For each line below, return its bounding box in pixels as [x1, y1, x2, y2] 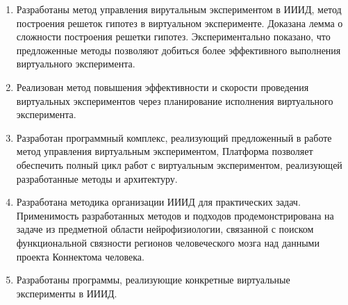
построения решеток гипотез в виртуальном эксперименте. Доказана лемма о [16, 15, 343, 30]
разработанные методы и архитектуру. [16, 171, 178, 186]
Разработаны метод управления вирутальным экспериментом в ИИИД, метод [16, 2, 342, 16]
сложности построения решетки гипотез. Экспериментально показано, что [16, 29, 331, 44]
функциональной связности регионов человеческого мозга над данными [16, 235, 320, 249]
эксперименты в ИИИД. [16, 286, 117, 300]
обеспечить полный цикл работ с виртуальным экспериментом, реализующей [16, 157, 342, 172]
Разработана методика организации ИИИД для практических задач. [16, 195, 301, 209]
